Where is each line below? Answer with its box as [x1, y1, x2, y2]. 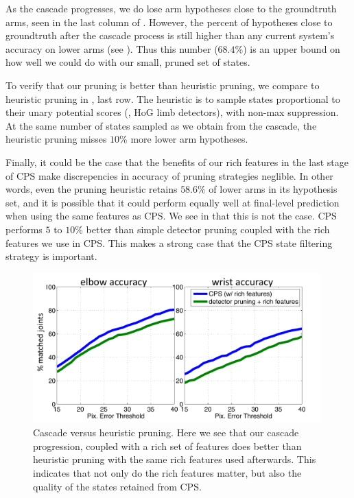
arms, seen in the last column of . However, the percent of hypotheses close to [5, 14, 333, 29]
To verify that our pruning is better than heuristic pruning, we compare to [5, 78, 320, 92]
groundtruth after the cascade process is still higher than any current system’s [5, 28, 335, 43]
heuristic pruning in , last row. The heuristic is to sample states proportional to [5, 91, 340, 106]
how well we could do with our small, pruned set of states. [5, 55, 250, 69]
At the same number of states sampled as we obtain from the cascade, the [5, 118, 317, 132]
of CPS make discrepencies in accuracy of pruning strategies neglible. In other [5, 168, 333, 182]
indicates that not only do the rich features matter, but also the [33, 465, 302, 479]
